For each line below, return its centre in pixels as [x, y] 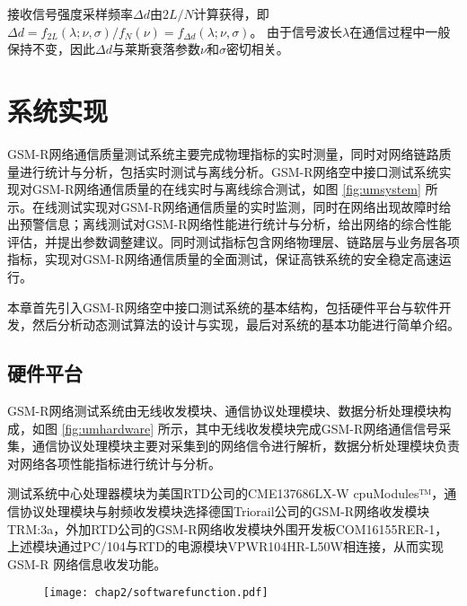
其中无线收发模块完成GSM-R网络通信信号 [317, 428]
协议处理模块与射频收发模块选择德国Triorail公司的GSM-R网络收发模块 [225, 511]
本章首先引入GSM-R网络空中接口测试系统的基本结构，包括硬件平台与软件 [223, 307]
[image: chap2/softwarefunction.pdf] [156, 593]
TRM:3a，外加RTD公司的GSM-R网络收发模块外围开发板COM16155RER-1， [228, 528]
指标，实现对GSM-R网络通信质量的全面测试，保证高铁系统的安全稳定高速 [223, 259]
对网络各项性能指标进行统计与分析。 [114, 463]
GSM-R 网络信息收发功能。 [87, 563]
